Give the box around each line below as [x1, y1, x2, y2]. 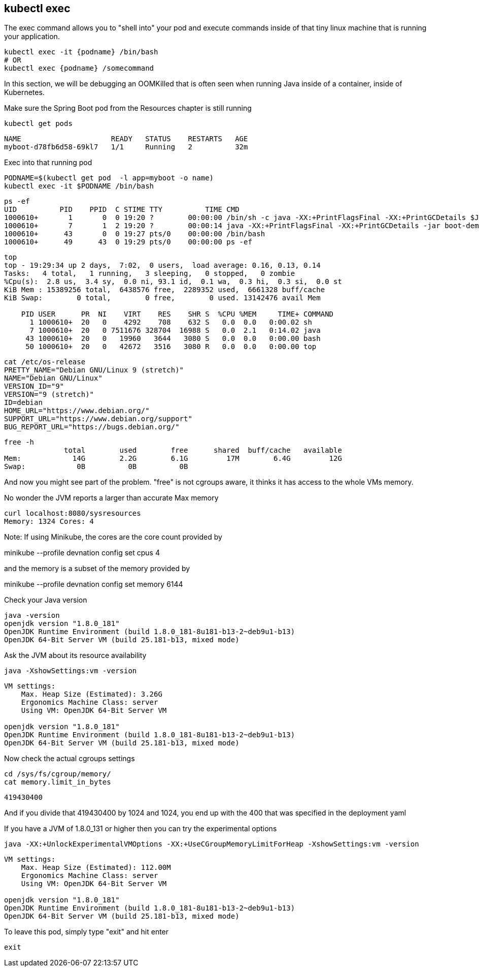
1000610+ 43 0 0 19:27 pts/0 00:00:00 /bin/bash [4, 230, 265, 238]
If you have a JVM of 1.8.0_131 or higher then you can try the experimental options [4, 824, 277, 833]
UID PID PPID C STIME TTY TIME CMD [4, 205, 240, 214]
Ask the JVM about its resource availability [4, 651, 147, 660]
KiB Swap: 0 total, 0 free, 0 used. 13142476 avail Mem [4, 294, 321, 302]
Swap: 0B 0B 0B [4, 462, 188, 471]
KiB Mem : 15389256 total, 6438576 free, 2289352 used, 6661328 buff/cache [4, 286, 325, 294]
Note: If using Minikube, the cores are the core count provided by [4, 533, 222, 542]
